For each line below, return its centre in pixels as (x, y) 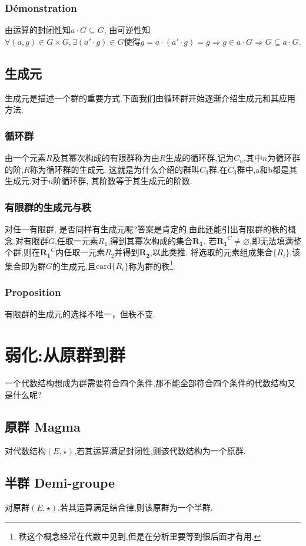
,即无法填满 (271, 240)
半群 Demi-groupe (60, 483)
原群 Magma (43, 426)
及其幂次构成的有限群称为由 (106, 158)
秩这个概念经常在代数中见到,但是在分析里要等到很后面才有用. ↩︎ (140, 536)
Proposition (33, 292)
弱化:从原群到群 (65, 355)
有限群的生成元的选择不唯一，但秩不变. (80, 314)
